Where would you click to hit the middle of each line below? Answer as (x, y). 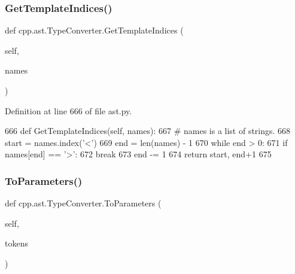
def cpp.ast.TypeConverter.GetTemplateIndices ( (94, 30)
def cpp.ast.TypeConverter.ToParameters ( (83, 203)
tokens (16, 243)
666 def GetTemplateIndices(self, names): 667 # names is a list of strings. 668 (148, 131)
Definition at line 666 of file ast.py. (69, 110)
